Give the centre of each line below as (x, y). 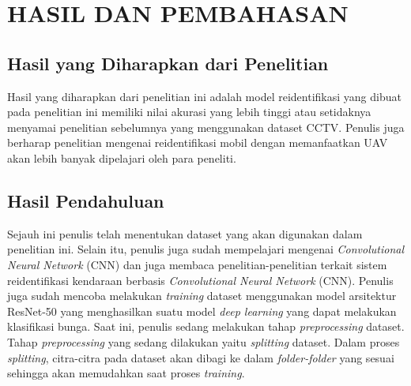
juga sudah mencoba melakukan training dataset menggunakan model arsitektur (202, 296)
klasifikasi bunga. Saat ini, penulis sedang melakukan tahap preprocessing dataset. (206, 326)
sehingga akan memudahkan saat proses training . (126, 373)
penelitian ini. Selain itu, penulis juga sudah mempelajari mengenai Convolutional (205, 249)
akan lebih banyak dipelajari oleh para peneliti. (122, 157)
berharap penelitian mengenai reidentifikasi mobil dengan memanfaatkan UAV (198, 142)
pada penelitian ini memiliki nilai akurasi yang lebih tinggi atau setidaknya (189, 112)
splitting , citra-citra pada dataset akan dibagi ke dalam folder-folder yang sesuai (201, 357)
